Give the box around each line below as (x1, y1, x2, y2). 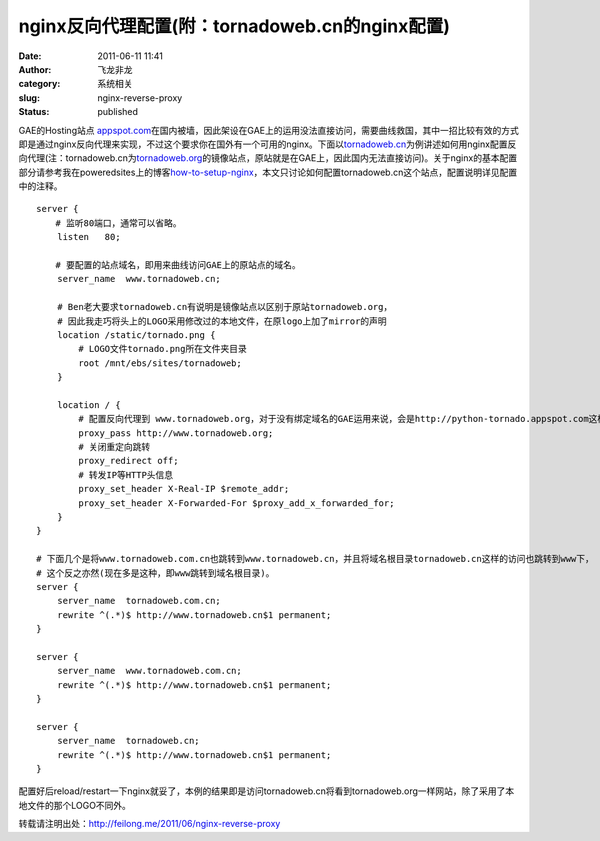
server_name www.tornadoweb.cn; (56, 273, 222, 285)
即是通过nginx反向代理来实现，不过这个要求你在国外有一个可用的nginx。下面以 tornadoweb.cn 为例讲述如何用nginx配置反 (18, 138, 517, 150)
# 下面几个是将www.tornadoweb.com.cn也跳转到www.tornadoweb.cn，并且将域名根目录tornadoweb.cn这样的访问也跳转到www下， (36, 553, 595, 565)
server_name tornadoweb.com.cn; (56, 595, 222, 607)
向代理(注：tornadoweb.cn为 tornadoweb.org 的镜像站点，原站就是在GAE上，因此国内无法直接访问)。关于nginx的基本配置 (18, 152, 518, 164)
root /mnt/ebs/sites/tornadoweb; (78, 357, 242, 369)
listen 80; (56, 231, 121, 243)
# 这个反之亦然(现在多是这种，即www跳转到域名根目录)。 (36, 567, 275, 579)
